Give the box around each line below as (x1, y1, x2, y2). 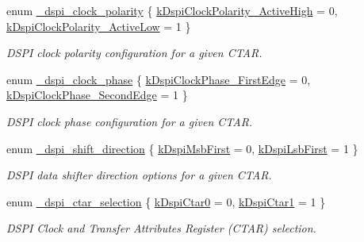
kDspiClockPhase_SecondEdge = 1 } (6, 86, 188, 103)
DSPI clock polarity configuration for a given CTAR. (6, 44, 262, 61)
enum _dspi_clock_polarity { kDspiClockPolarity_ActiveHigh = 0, (6, 2, 338, 18)
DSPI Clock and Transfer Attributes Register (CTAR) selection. (6, 220, 316, 236)
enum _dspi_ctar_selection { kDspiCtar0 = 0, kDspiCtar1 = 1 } (6, 193, 326, 209)
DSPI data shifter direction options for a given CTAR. (6, 167, 272, 183)
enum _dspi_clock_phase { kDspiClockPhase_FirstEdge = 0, (6, 71, 311, 87)
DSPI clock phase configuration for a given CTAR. (6, 113, 253, 129)
